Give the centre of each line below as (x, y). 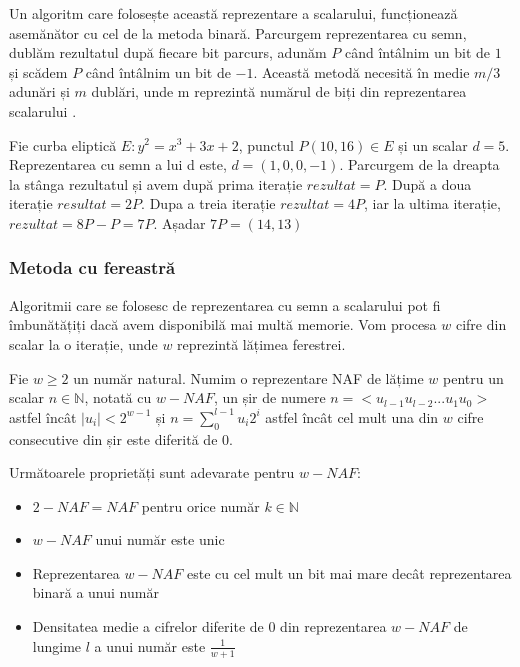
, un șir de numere (269, 397)
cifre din (481, 324)
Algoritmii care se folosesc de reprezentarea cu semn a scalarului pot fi (225, 304)
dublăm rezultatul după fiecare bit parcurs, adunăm (168, 52)
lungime (57, 645)
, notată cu (118, 397)
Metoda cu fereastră (92, 267)
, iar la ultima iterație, (432, 203)
